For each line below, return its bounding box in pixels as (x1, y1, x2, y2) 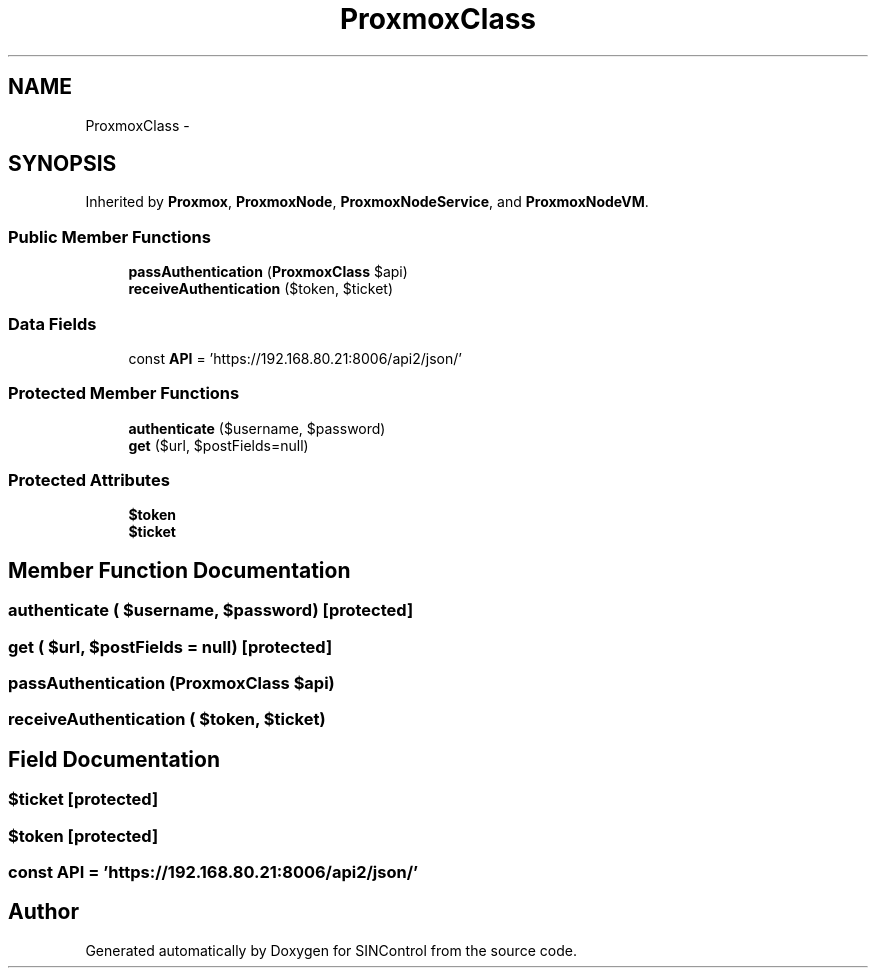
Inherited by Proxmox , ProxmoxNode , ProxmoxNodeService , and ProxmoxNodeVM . (85, 193, 649, 211)
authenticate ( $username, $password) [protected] (8, 600, 414, 621)
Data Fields (8, 313, 97, 334)
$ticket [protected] (8, 789, 159, 810)
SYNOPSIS (8, 151, 117, 177)
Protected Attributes (8, 470, 170, 491)
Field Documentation (8, 746, 220, 772)
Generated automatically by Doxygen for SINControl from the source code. (85, 941, 577, 959)
